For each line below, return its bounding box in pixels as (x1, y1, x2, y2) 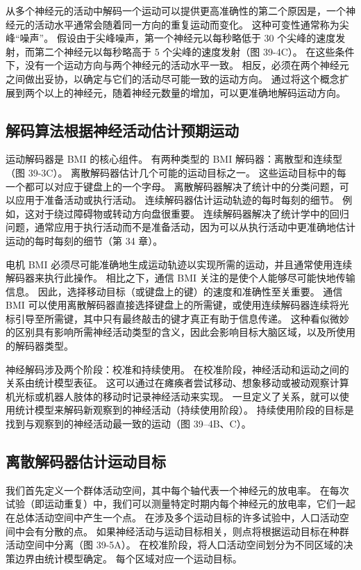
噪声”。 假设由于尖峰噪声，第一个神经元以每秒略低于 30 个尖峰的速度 (19, 31, 336, 45)
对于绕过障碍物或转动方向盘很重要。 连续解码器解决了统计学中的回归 (34, 206, 349, 220)
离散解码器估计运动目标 (6, 450, 166, 472)
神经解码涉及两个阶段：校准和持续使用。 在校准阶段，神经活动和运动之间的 (6, 361, 349, 376)
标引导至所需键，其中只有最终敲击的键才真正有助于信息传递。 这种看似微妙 (6, 311, 349, 325)
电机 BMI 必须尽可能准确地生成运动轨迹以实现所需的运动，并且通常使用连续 (6, 256, 353, 271)
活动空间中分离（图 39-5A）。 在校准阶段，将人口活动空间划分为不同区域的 (6, 537, 344, 552)
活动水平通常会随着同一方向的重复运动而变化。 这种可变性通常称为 (34, 17, 339, 31)
